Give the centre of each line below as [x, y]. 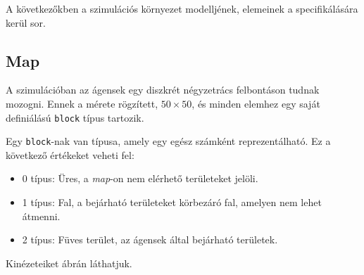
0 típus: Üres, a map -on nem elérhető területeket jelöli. [140, 178]
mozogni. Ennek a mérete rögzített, [82, 103]
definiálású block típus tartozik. [75, 117]
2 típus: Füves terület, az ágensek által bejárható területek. [150, 239]
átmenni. [41, 216]
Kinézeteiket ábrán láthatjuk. [69, 263]
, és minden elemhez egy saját [256, 103]
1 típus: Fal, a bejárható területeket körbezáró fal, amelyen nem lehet [172, 202]
